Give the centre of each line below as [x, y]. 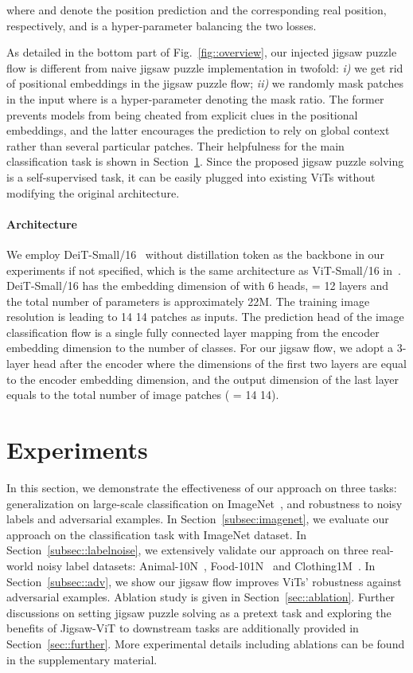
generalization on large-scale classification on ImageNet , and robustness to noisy [205, 503]
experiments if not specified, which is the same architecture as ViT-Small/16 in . [204, 270]
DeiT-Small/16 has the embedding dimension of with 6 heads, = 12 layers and [198, 286]
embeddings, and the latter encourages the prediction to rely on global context [198, 130]
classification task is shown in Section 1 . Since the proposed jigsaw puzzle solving [205, 161]
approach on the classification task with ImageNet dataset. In [157, 534]
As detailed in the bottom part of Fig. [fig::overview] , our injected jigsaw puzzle [202, 52]
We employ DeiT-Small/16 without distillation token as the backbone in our [195, 254]
